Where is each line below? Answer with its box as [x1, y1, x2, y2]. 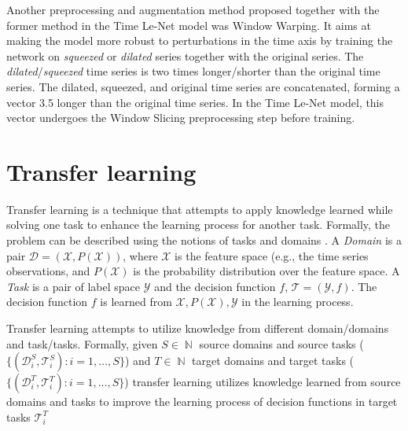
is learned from [100, 293, 172, 310]
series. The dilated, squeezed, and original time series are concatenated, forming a [6, 78, 400, 94]
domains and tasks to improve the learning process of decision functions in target [6, 393, 398, 410]
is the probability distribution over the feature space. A [133, 263, 400, 279]
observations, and [6, 263, 90, 279]
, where [123, 247, 158, 263]
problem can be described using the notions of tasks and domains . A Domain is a [6, 232, 402, 249]
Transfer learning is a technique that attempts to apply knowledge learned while [6, 201, 393, 217]
